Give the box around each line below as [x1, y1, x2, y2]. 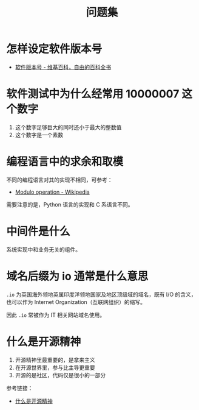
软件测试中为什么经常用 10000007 [6, 87, 180, 101]
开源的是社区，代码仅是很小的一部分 [15, 371, 106, 378]
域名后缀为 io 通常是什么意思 [6, 269, 149, 283]
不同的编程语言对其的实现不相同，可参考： [6, 176, 113, 183]
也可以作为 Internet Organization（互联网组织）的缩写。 [6, 298, 146, 305]
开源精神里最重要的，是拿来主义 [15, 356, 95, 363]
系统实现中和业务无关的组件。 [6, 246, 81, 253]
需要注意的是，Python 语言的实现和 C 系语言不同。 [6, 200, 133, 208]
